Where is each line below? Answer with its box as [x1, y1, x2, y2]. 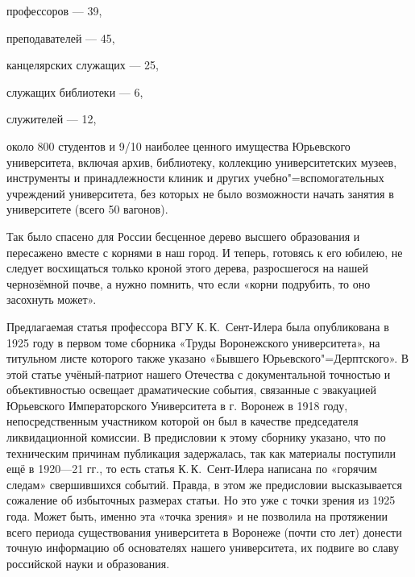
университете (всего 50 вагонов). [6, 201, 168, 218]
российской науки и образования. [6, 554, 170, 571]
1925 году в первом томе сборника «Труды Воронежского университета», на [6, 334, 380, 351]
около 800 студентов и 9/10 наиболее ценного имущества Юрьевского [6, 137, 351, 154]
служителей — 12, [6, 110, 97, 127]
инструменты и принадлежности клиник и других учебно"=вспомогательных [6, 169, 384, 186]
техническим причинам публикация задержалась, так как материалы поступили [6, 444, 396, 461]
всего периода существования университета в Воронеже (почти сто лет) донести [6, 523, 402, 540]
